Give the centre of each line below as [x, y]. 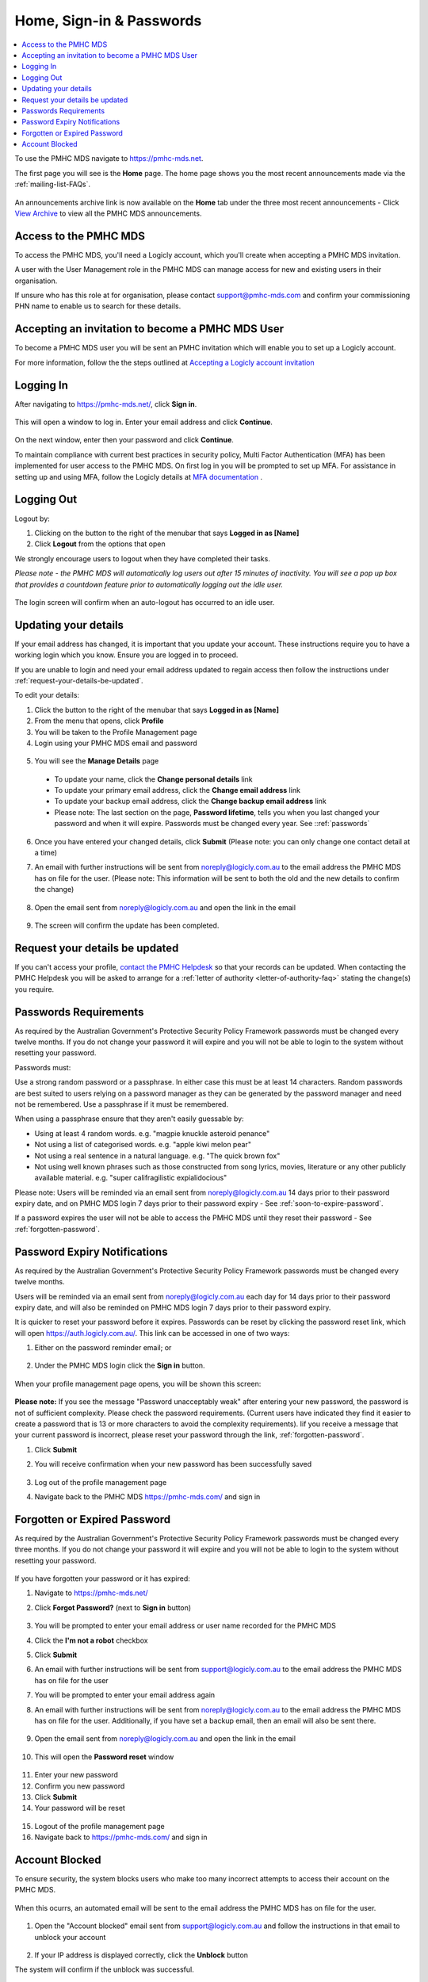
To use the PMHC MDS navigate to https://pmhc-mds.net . [109, 159]
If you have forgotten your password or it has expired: [102, 1578]
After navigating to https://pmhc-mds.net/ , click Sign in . [106, 404]
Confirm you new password [80, 1786]
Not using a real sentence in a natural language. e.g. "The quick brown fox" [157, 1156]
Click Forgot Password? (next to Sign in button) [113, 1607]
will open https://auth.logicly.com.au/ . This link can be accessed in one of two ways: [152, 1333]
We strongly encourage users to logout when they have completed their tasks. [143, 558]
